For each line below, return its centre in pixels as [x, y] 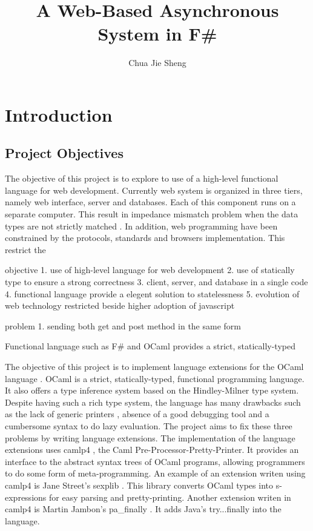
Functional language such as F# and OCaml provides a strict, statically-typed [150, 346]
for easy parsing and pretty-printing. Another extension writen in [170, 497]
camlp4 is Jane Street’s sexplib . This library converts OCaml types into [139, 485]
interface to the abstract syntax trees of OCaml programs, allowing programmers [155, 461]
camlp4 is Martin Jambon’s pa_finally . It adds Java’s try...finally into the [143, 509]
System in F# [157, 34]
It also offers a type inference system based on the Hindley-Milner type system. [152, 390]
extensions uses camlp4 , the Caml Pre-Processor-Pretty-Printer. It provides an [152, 450]
